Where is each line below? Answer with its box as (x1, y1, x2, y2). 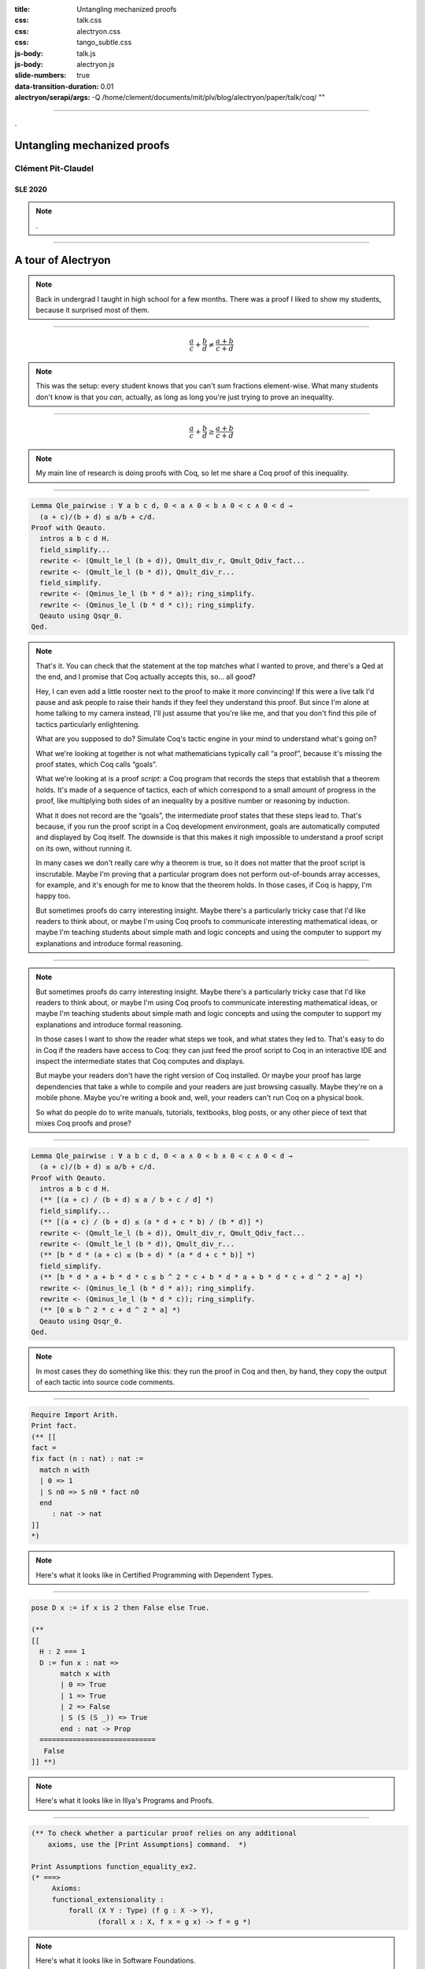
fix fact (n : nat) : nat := (31, 1454, 144, 1463)
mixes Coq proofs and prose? (35, 1118, 131, 1128)
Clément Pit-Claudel (14, 163, 94, 174)
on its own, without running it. (35, 844, 132, 853)
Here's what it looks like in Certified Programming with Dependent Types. (35, 1570, 274, 1579)
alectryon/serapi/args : (14, 93, 91, 102)
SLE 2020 (14, 185, 47, 195)
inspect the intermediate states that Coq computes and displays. (35, 1056, 246, 1066)
